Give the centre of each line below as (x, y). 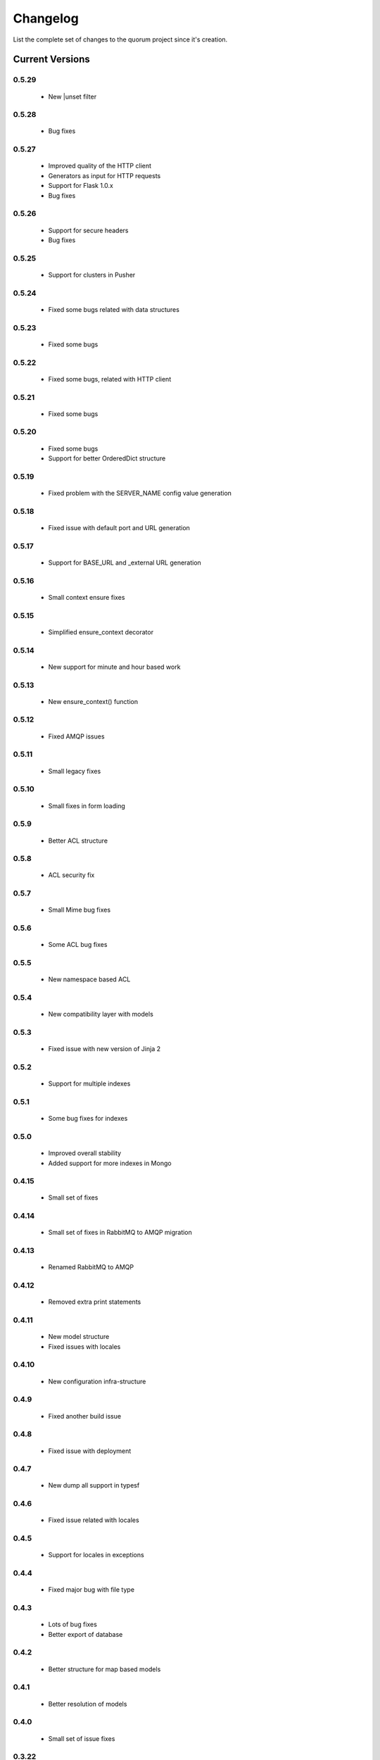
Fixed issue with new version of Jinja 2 (104, 1049)
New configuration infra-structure (97, 1381)
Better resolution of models (88, 1704)
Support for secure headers (88, 230)
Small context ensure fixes (87, 597)
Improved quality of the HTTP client (100, 166)
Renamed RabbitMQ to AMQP (91, 1267)
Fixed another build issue (85, 1416)
